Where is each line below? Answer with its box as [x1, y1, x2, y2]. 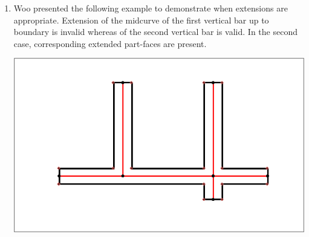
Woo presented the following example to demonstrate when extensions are [13, 2, 288, 14]
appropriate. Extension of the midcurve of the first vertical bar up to [13, 13, 269, 26]
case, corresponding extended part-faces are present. [13, 37, 207, 49]
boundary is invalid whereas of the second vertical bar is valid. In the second [13, 25, 298, 38]
